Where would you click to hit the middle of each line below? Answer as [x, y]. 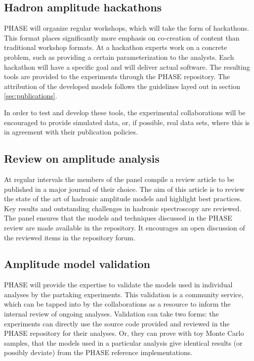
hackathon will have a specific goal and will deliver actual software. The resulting [127, 67]
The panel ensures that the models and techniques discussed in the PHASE [118, 218]
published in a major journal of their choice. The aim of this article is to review [124, 189]
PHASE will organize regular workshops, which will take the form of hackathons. [127, 28]
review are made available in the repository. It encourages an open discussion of [125, 227]
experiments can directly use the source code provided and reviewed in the [117, 323]
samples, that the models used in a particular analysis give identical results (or [123, 342]
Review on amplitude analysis [82, 158]
